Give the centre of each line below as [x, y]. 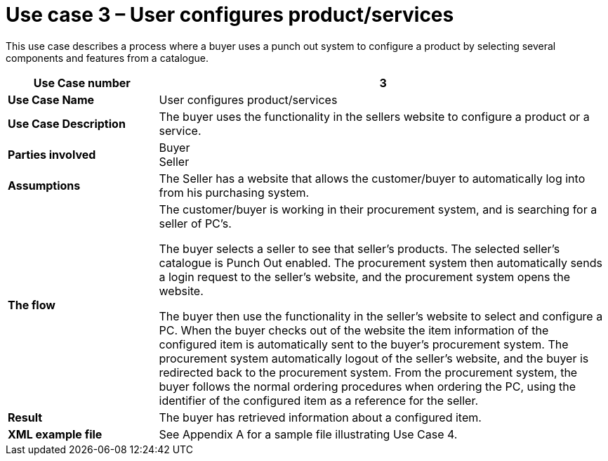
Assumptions [44, 185]
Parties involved [52, 154]
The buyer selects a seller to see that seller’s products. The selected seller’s [359, 248]
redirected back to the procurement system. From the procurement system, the [368, 372]
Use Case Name [51, 99]
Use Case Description [67, 123]
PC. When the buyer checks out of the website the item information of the [354, 330]
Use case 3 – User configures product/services [230, 15]
